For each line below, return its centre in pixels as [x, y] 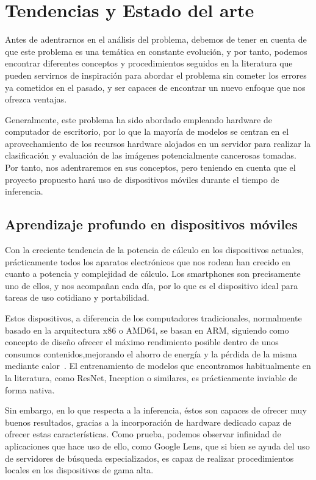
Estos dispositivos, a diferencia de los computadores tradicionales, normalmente [153, 318]
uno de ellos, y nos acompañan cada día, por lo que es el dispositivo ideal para [152, 285]
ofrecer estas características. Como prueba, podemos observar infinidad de [143, 434]
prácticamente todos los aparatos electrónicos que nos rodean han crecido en [148, 261]
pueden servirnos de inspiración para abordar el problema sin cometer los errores [156, 75]
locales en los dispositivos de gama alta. [79, 470]
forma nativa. [30, 389]
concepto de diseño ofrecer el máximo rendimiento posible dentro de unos [142, 342]
